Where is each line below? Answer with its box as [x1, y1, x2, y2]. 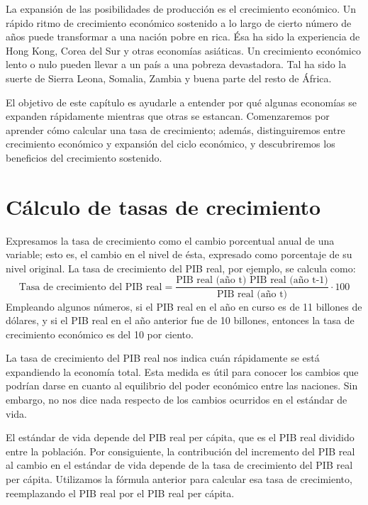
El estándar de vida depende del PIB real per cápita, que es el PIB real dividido [6, 430, 355, 445]
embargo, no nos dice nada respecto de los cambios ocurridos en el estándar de [6, 392, 347, 407]
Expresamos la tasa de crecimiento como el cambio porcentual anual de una [6, 233, 335, 248]
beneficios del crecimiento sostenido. [6, 150, 162, 165]
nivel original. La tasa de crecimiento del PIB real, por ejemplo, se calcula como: [6, 260, 356, 275]
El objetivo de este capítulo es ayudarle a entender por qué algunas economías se [6, 94, 357, 109]
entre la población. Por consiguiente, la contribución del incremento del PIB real [6, 443, 355, 458]
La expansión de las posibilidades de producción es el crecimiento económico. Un [6, 1, 357, 16]
